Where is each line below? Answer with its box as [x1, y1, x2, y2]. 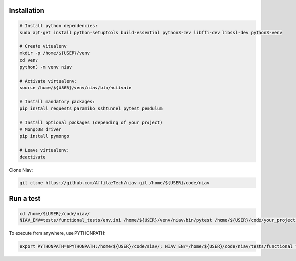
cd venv [19, 57, 38, 63]
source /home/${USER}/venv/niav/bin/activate [19, 85, 132, 91]
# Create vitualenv [19, 43, 67, 49]
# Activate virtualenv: [19, 78, 77, 84]
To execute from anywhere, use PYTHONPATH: [9, 230, 106, 236]
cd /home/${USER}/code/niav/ [19, 211, 90, 216]
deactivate [19, 154, 46, 160]
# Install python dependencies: [19, 23, 98, 28]
